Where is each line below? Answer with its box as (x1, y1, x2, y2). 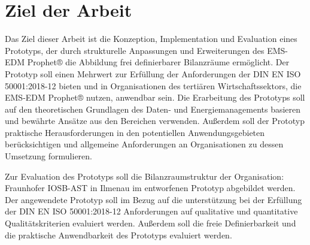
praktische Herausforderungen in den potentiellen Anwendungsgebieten (5, 126, 265, 138)
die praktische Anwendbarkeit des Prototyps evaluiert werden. (5, 228, 232, 241)
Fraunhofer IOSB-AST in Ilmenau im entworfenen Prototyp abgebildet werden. (5, 182, 296, 194)
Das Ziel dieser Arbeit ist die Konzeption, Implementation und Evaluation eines (5, 32, 297, 45)
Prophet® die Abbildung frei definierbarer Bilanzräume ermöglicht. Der (27, 56, 290, 68)
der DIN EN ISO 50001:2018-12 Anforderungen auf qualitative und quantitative (5, 205, 298, 217)
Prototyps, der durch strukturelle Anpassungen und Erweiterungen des (5, 44, 265, 56)
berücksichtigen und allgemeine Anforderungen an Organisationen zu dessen (5, 138, 284, 150)
